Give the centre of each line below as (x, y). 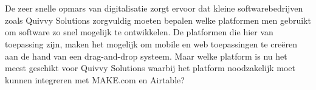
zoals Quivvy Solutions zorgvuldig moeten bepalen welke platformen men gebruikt (158, 20)
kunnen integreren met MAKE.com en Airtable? (95, 79)
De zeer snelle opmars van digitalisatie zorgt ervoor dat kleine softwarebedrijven (154, 8)
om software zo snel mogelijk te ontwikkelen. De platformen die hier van (139, 32)
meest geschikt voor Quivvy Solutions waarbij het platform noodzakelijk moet (150, 68)
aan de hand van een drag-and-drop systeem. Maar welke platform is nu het (146, 56)
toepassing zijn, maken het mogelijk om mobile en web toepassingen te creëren (151, 43)
